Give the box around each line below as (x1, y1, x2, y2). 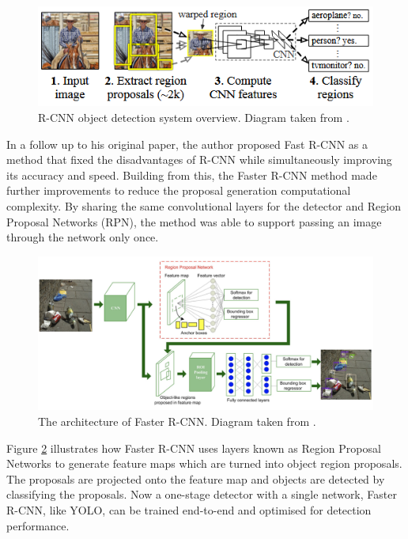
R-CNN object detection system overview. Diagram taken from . (38, 109, 349, 126)
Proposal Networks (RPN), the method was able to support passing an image (6, 213, 382, 230)
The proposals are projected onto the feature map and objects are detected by (6, 470, 385, 487)
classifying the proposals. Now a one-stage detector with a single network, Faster (6, 486, 397, 503)
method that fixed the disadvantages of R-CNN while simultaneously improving (6, 151, 392, 168)
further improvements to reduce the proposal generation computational (6, 182, 351, 199)
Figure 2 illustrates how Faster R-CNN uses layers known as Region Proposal (6, 439, 381, 456)
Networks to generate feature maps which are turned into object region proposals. (6, 455, 402, 472)
